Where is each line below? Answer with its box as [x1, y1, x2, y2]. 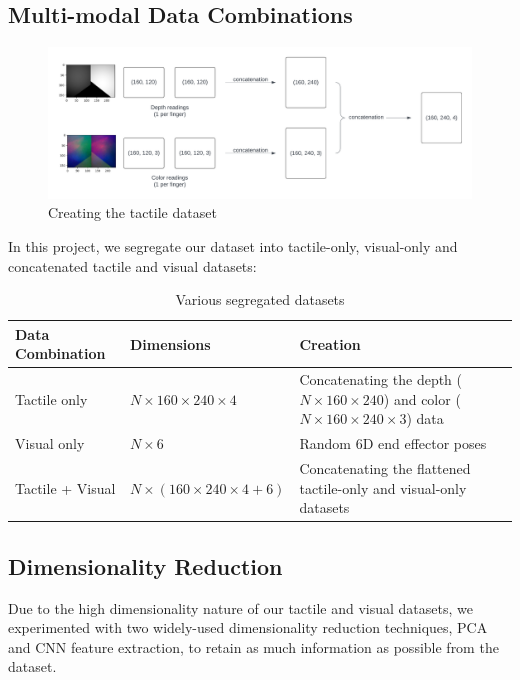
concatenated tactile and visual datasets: [8, 255, 257, 276]
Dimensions [129, 333, 211, 354]
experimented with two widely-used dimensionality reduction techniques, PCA [8, 617, 488, 638]
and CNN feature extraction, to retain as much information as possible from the [8, 636, 499, 657]
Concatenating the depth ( [299, 369, 463, 390]
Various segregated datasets [175, 289, 345, 310]
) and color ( [383, 388, 461, 409]
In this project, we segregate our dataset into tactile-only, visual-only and [8, 235, 458, 256]
